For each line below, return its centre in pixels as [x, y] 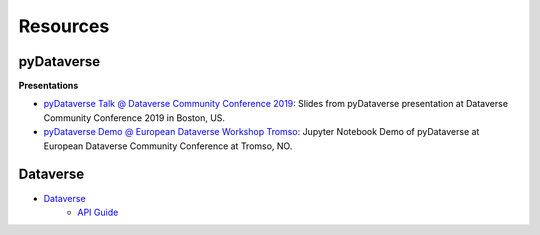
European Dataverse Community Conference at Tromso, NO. [168, 146]
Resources [64, 26]
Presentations [48, 86]
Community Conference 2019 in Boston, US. [134, 117]
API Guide [98, 212]
